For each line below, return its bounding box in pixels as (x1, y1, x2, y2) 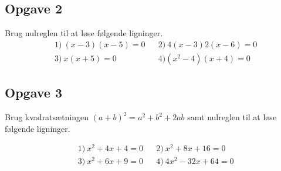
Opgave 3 (5, 83, 62, 102)
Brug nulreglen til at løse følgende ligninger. (5, 27, 163, 39)
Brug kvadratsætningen (5, 111, 89, 123)
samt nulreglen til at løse (187, 111, 277, 123)
